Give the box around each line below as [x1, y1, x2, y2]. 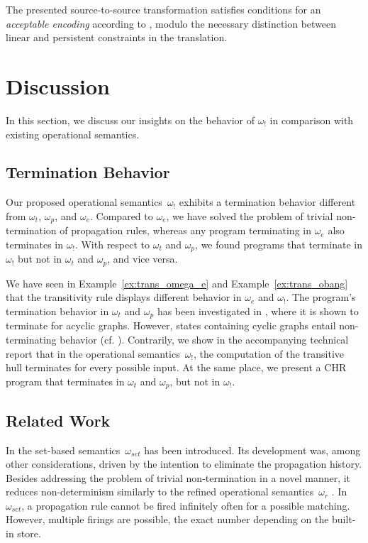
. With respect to [74, 236, 150, 251]
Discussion [6, 71, 110, 100]
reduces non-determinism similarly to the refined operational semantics [6, 484, 314, 499]
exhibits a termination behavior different [179, 194, 356, 209]
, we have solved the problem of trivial [166, 208, 333, 223]
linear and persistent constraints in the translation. [6, 30, 228, 45]
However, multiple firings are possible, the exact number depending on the [6, 512, 329, 527]
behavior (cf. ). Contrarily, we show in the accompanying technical [60, 332, 349, 347]
